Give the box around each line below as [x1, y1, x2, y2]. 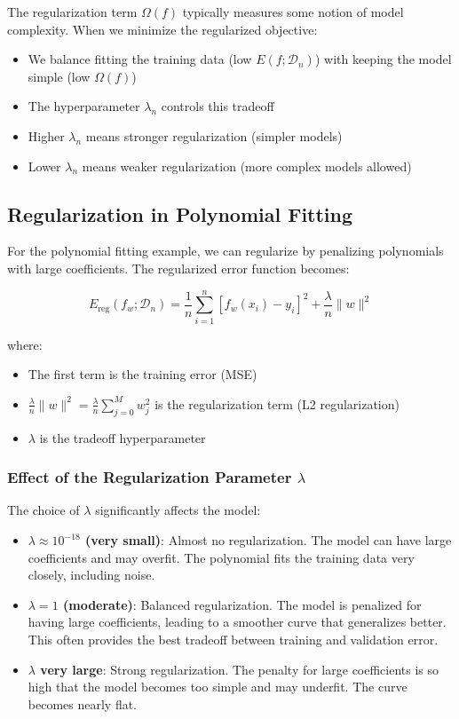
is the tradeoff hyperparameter [39, 428, 206, 446]
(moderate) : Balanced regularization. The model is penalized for [62, 595, 422, 613]
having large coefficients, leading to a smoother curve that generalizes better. [28, 612, 447, 631]
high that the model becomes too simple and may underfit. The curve [28, 677, 408, 696]
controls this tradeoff [161, 97, 274, 115]
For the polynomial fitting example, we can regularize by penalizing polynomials [7, 241, 444, 260]
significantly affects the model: [95, 501, 261, 519]
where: [7, 335, 43, 353]
